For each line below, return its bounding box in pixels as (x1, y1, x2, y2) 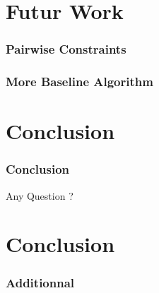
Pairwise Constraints (6, 40, 126, 58)
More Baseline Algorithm (6, 73, 153, 90)
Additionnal (6, 273, 75, 291)
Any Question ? (6, 188, 73, 203)
